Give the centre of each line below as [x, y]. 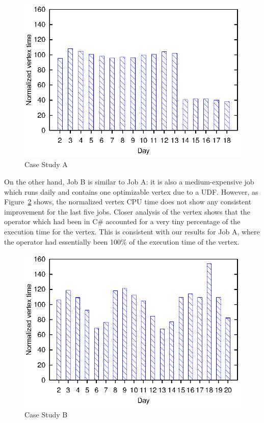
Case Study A [46, 164]
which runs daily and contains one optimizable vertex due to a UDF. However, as [131, 191]
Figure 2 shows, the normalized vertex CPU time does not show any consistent [128, 202]
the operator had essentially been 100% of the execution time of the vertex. [122, 241]
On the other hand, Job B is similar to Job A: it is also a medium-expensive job [129, 181]
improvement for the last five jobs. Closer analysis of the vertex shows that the [127, 211]
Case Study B [46, 414]
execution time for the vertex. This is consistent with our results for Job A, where [132, 231]
